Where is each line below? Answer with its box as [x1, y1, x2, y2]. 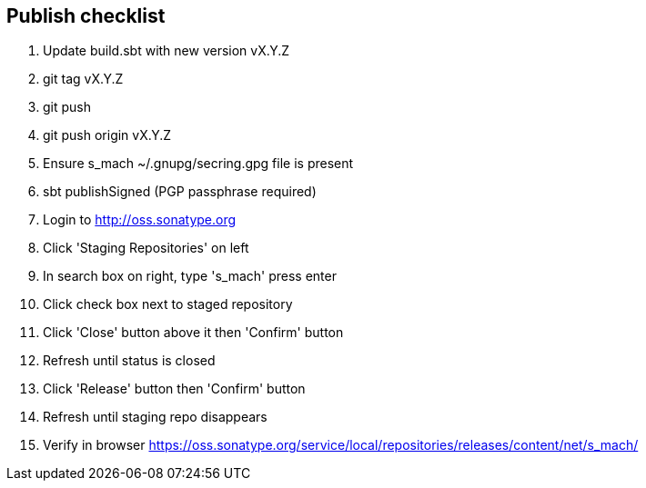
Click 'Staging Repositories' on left [43, 240, 249, 256]
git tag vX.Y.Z [43, 71, 124, 87]
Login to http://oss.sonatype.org [43, 212, 237, 228]
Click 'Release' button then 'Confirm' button [43, 381, 306, 397]
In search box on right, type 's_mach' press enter [43, 268, 337, 284]
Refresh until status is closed [43, 353, 216, 369]
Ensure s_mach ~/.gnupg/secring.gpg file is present [43, 155, 354, 172]
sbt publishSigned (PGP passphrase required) [43, 184, 317, 200]
